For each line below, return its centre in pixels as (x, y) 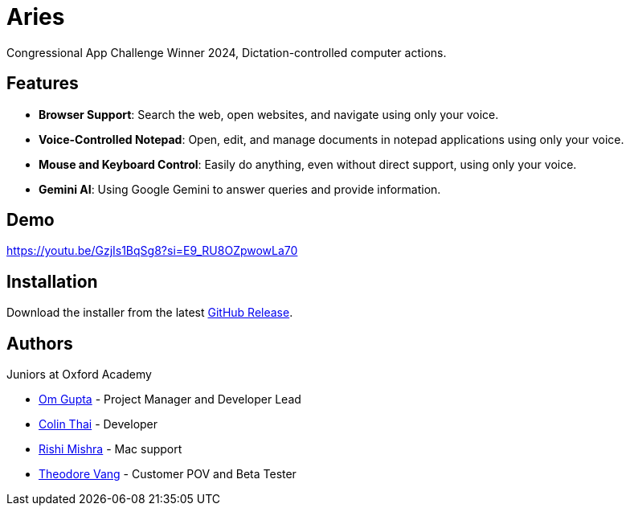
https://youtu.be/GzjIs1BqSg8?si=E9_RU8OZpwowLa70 (152, 251)
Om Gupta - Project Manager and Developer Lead (170, 399)
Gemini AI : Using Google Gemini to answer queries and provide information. (240, 189)
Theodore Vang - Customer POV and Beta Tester (168, 474)
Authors (40, 343)
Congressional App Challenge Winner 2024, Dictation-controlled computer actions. (227, 52)
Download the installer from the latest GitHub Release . (150, 313)
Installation (52, 281)
